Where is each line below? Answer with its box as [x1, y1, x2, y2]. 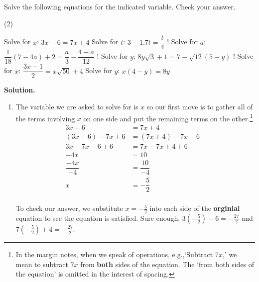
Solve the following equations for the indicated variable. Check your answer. [4, 1, 236, 11]
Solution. [4, 85, 35, 95]
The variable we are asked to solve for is [15, 101, 138, 111]
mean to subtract [15, 259, 68, 269]
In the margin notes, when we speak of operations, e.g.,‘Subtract [15, 249, 213, 259]
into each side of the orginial [149, 203, 240, 213]
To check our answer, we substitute [15, 203, 123, 213]
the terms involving [15, 113, 75, 123]
